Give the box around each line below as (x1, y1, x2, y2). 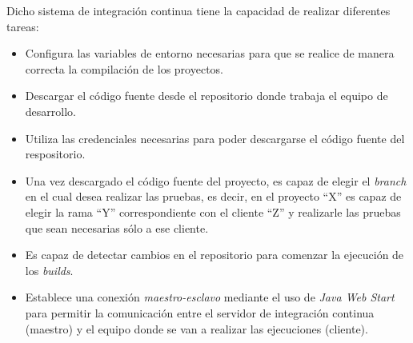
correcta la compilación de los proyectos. (25, 60, 223, 77)
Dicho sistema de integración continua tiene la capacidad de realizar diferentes (6, 2, 391, 18)
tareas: (6, 18, 39, 34)
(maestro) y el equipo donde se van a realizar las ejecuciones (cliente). (25, 320, 368, 337)
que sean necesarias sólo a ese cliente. (25, 219, 209, 236)
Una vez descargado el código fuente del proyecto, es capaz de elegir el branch (25, 172, 407, 189)
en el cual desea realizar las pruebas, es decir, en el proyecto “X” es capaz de (25, 188, 402, 205)
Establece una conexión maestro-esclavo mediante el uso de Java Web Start (25, 289, 395, 305)
